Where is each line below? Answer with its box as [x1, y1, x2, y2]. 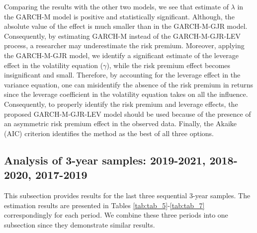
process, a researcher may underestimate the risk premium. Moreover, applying [4, 40, 245, 51]
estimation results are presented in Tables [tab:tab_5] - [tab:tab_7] [4, 200, 205, 210]
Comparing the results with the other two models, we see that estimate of [4, 1, 229, 11]
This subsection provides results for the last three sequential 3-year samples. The [4, 190, 251, 200]
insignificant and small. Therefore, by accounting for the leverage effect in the [4, 70, 241, 80]
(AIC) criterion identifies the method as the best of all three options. [4, 128, 214, 138]
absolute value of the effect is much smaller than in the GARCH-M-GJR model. [4, 21, 248, 31]
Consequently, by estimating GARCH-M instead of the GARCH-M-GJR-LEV [4, 30, 241, 41]
